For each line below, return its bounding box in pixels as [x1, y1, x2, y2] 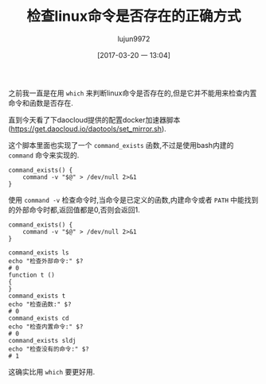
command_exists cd [8, 314, 69, 322]
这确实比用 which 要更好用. [8, 367, 96, 376]
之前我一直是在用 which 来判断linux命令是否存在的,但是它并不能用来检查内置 [8, 88, 257, 98]
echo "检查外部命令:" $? [8, 257, 84, 265]
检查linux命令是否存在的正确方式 [26, 7, 241, 25]
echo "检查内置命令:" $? [8, 323, 84, 331]
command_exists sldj [8, 336, 77, 344]
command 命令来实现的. [8, 150, 80, 160]
